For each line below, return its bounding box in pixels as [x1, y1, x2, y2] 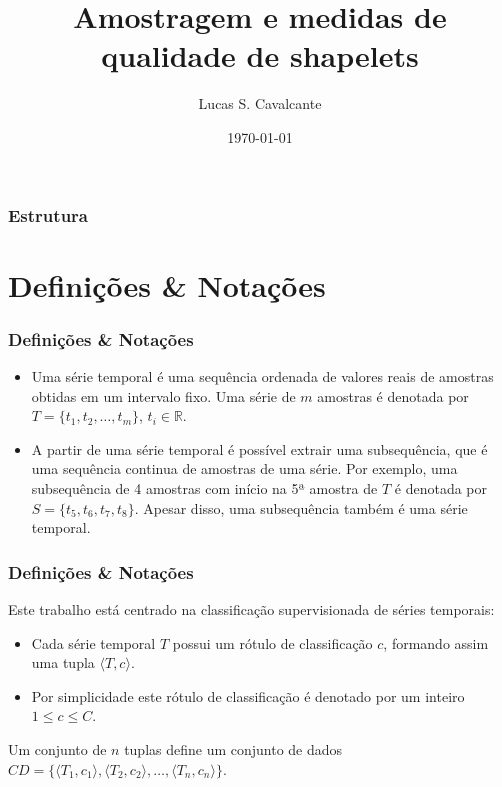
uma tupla [31, 652, 95, 673]
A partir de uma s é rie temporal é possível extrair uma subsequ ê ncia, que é [31, 438, 488, 459]
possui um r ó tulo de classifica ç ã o [172, 632, 373, 653]
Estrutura [8, 202, 88, 227]
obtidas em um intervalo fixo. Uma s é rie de [31, 385, 296, 406]
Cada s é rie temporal [31, 632, 156, 653]
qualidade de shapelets [101, 35, 419, 76]
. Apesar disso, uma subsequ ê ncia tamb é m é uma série [134, 497, 468, 518]
